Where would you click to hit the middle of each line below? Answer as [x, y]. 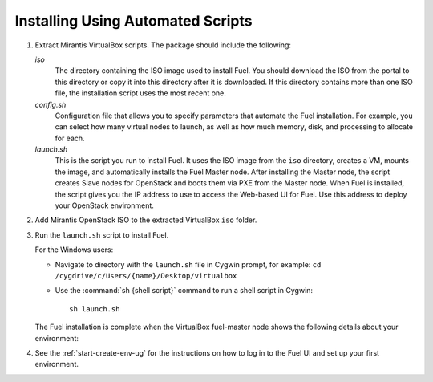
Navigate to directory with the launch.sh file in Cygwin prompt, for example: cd [188, 264]
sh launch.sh [95, 309]
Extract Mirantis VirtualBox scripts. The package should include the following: [163, 45]
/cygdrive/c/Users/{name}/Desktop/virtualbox [146, 276]
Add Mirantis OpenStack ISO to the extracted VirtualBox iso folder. [146, 220]
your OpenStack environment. [104, 205]
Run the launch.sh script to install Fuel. [102, 235]
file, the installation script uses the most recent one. [140, 93]
